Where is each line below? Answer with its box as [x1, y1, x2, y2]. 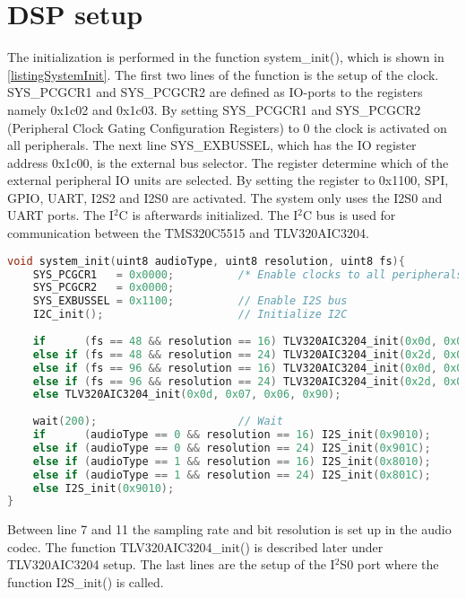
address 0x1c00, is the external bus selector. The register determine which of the [7, 153, 449, 171]
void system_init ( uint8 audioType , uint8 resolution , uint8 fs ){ [7, 254, 405, 268]
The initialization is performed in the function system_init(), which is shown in [7, 48, 444, 66]
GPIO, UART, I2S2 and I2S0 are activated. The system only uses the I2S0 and [7, 188, 443, 207]
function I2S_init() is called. [7, 573, 164, 592]
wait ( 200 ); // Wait [32, 415, 283, 428]
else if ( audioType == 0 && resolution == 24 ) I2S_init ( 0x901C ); [32, 441, 431, 454]
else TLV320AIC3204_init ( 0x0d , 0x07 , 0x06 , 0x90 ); [32, 388, 341, 401]
